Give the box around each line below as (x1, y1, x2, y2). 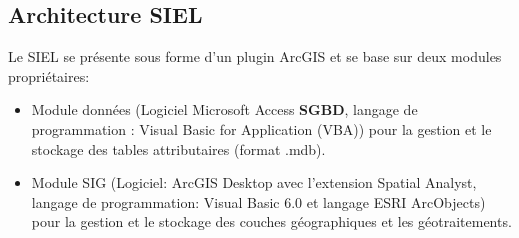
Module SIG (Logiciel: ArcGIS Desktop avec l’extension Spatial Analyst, (31, 172, 477, 193)
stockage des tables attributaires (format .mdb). (31, 138, 326, 159)
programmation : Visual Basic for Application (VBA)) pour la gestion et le (31, 118, 492, 139)
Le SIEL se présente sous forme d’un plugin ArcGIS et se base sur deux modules (8, 46, 502, 67)
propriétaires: (8, 65, 90, 86)
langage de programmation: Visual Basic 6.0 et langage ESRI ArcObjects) (31, 191, 486, 212)
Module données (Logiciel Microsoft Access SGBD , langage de (31, 99, 418, 120)
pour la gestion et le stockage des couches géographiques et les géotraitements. (31, 211, 512, 232)
